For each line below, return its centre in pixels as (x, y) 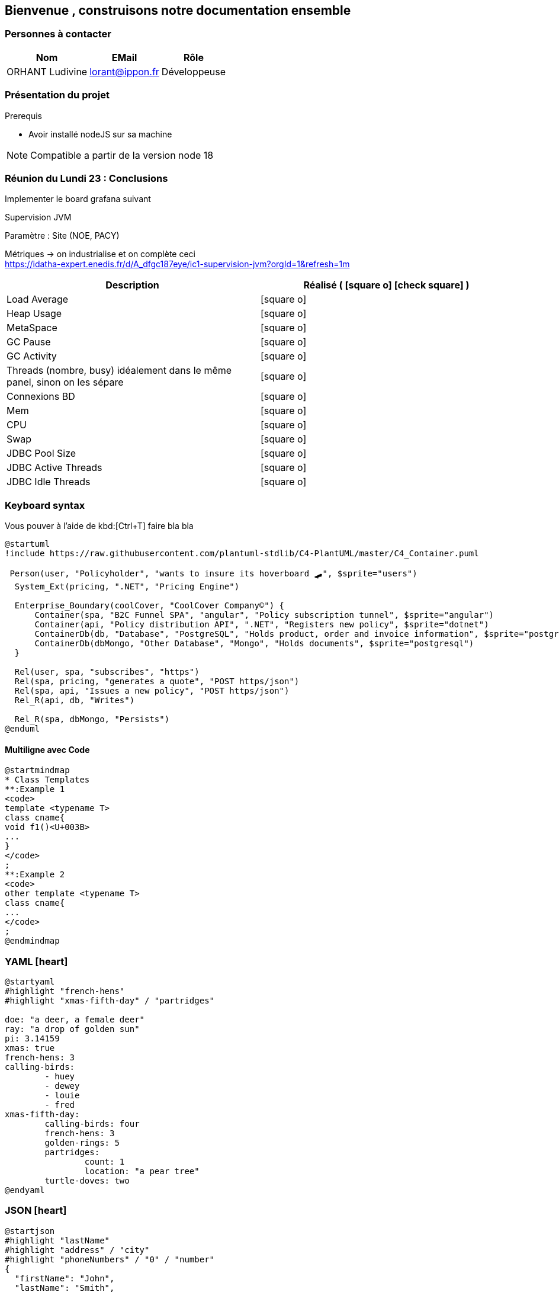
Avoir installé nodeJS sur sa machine (100, 134)
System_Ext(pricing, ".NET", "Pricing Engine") (127, 587)
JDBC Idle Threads (49, 482)
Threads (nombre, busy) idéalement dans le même (119, 371)
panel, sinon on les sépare (65, 382)
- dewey (62, 1086)
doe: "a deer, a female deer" (75, 1020)
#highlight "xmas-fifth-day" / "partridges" (110, 1001)
